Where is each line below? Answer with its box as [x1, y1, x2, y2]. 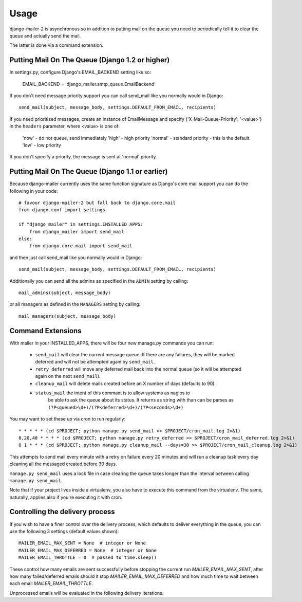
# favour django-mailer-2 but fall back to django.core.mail [18, 200, 176, 206]
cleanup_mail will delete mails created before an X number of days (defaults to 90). [35, 380, 216, 387]
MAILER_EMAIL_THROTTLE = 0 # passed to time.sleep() [18, 555, 157, 560]
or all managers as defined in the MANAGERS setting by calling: [9, 301, 141, 307]
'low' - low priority [22, 142, 61, 148]
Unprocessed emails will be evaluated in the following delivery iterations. [9, 590, 164, 596]
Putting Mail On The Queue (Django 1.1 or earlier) [9, 167, 168, 176]
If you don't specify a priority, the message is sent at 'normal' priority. [9, 154, 157, 160]
